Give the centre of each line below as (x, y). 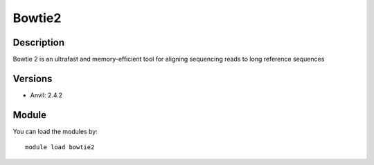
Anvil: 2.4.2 (46, 95)
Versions (33, 78)
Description (39, 42)
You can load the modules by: (55, 131)
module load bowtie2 (60, 147)
